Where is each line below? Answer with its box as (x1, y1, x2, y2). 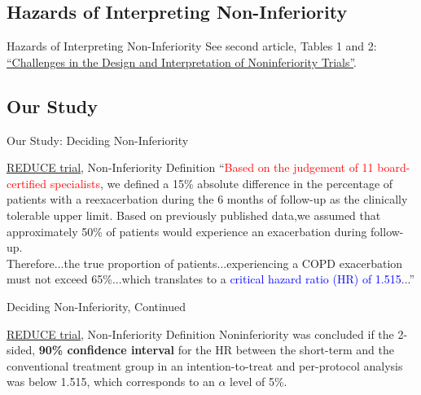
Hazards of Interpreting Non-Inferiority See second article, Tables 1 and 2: (7, 37, 377, 55)
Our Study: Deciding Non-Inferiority (7, 131, 189, 148)
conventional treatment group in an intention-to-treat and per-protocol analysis (7, 357, 403, 374)
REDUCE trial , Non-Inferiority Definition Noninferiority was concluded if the (7, 325, 394, 342)
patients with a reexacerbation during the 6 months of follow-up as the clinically (7, 191, 408, 208)
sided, (7, 341, 36, 358)
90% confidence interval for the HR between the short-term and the (38, 341, 394, 358)
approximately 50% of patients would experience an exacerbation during (7, 222, 367, 239)
